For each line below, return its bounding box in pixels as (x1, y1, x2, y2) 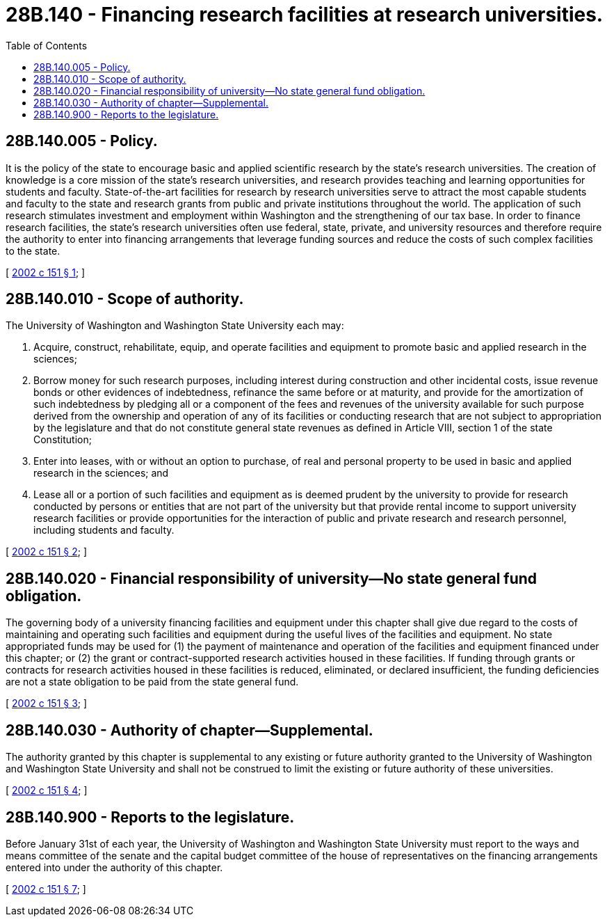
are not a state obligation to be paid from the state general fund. (6, 676, 299, 688)
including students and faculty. (33, 524, 175, 536)
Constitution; (33, 434, 92, 446)
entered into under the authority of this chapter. (6, 861, 223, 873)
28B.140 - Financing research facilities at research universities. (6, 3, 604, 26)
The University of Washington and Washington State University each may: (6, 319, 344, 332)
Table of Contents (6, 39, 88, 51)
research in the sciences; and (33, 467, 169, 479)
